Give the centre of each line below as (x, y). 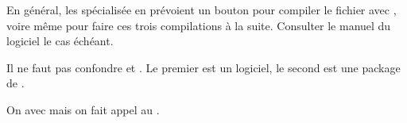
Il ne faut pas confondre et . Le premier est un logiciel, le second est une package (203, 67)
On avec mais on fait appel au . (83, 109)
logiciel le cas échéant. (60, 41)
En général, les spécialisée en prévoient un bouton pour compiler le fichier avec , (202, 10)
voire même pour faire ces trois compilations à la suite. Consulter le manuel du (199, 25)
